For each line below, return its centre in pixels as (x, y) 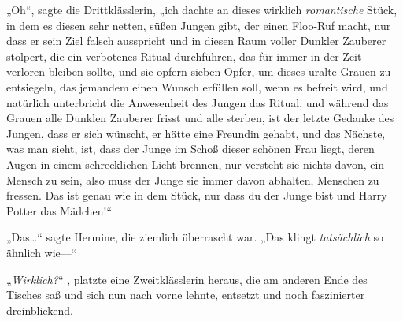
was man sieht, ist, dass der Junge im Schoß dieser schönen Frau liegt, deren (190, 149)
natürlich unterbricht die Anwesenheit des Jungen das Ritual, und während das (198, 102)
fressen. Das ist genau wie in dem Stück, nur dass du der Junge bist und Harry (197, 195)
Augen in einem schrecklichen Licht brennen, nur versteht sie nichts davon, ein (196, 164)
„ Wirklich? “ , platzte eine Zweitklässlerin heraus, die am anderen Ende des (187, 279)
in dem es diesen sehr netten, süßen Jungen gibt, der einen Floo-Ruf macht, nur (199, 25)
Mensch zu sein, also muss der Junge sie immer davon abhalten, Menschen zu (193, 179)
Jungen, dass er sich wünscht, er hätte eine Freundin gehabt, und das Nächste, (196, 133)
